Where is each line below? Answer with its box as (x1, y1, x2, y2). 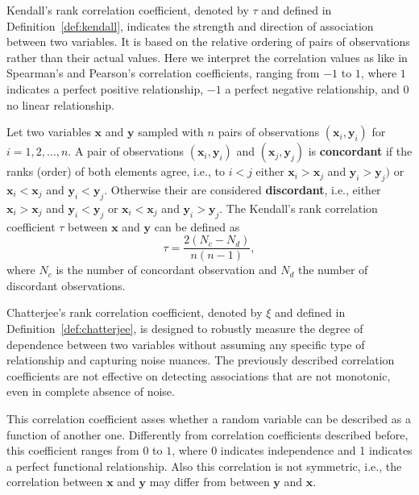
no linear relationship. (6, 96, 114, 113)
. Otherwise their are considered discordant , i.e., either (104, 181, 381, 198)
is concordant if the (308, 143, 413, 160)
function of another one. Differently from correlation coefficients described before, (6, 426, 409, 443)
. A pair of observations (68, 143, 185, 160)
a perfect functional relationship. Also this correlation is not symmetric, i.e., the (6, 457, 402, 474)
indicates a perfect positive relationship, (6, 80, 204, 97)
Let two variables (6, 123, 91, 140)
